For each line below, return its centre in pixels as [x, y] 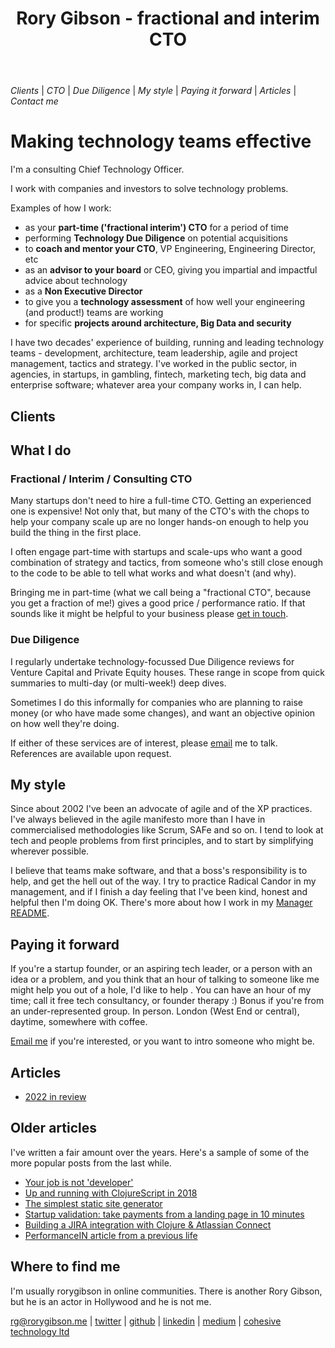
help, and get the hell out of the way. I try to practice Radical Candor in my [163, 881]
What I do [41, 450]
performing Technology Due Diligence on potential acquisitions [156, 238]
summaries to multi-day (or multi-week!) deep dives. [118, 683]
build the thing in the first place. [76, 533]
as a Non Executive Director [83, 291]
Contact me [34, 101]
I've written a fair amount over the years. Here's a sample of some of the [160, 1152]
